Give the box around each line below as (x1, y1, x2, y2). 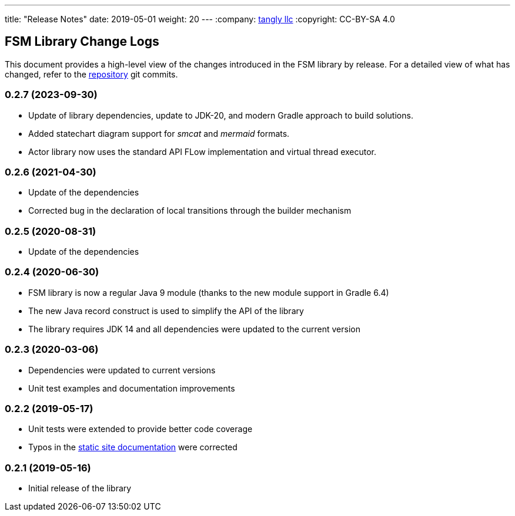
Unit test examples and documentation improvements (28, 383, 235, 393)
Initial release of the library (28, 483, 132, 494)
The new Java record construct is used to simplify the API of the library (28, 305, 304, 316)
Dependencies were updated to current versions (28, 365, 216, 375)
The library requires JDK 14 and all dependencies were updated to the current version (28, 323, 360, 334)
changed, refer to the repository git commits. (5, 69, 178, 79)
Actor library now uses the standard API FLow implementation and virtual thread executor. (28, 146, 377, 157)
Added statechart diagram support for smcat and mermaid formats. (28, 128, 290, 139)
